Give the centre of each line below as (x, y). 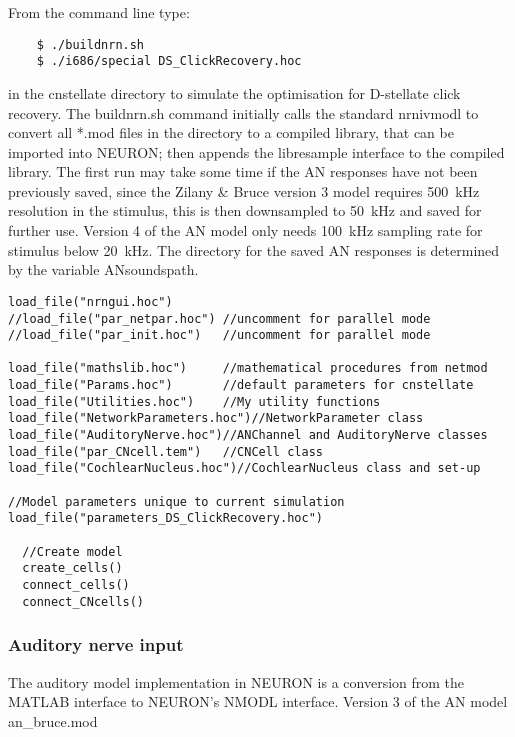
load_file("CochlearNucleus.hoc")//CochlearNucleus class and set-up (244, 468)
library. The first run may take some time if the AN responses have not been (243, 171)
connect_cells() (76, 585)
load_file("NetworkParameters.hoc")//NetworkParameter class (216, 418)
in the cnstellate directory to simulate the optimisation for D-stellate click (234, 92)
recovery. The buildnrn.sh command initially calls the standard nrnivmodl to (243, 112)
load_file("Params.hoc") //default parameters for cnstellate (241, 385)
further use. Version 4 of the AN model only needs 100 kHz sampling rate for (245, 230)
